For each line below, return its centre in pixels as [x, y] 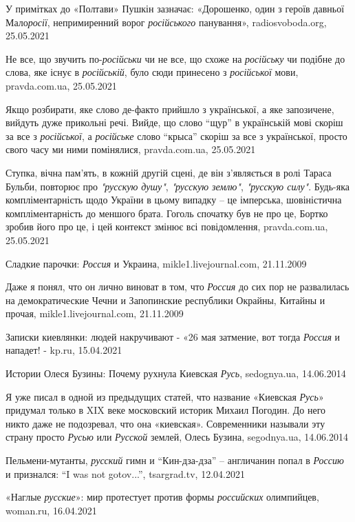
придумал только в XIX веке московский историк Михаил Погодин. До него [166, 410]
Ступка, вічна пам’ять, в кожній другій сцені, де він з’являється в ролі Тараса [169, 172]
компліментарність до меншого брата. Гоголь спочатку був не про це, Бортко [167, 213]
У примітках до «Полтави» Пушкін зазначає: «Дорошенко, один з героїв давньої [175, 8]
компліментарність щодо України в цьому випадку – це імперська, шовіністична [174, 200]
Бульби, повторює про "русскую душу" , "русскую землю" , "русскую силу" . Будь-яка [177, 186]
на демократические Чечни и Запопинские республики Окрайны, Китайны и [165, 300]
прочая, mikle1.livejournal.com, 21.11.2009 [95, 313]
